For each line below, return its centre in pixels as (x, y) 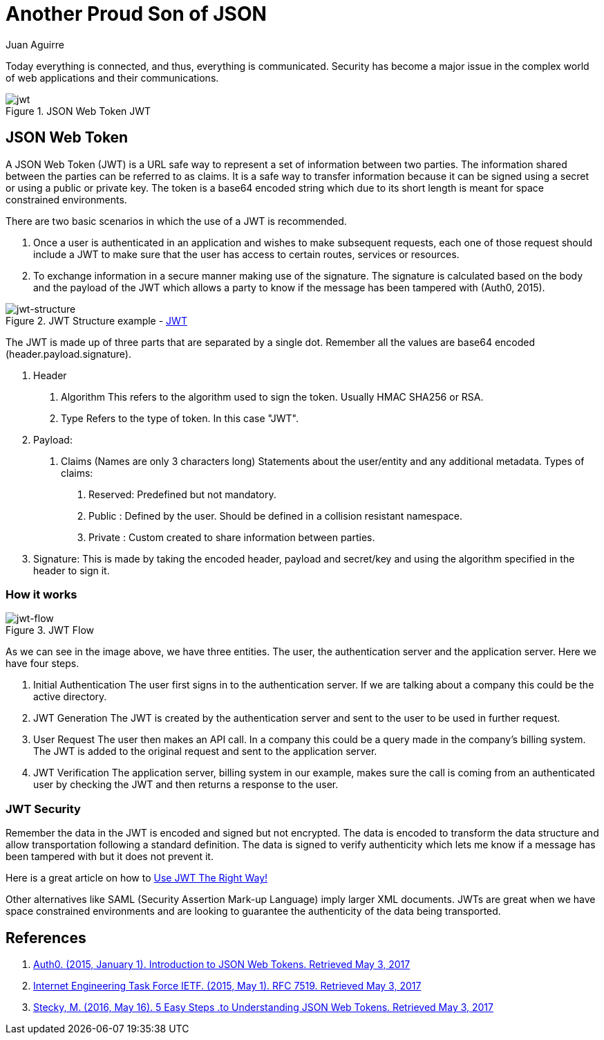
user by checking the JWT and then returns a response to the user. (186, 785)
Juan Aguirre (35, 44)
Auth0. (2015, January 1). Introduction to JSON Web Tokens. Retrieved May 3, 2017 (222, 964)
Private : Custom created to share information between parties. (232, 537)
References (46, 938)
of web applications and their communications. (112, 77)
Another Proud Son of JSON (136, 14)
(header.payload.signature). (68, 354)
